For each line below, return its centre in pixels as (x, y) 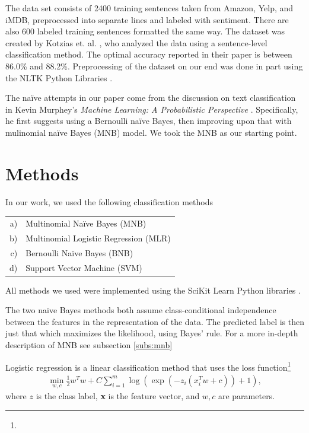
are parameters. (246, 396)
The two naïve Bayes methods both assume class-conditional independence (141, 310)
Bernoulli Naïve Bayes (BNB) (79, 252)
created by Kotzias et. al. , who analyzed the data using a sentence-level (136, 42)
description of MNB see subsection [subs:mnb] (89, 345)
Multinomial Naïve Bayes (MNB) (86, 223)
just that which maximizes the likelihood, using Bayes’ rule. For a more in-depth (152, 333)
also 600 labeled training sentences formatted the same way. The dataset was (145, 31)
